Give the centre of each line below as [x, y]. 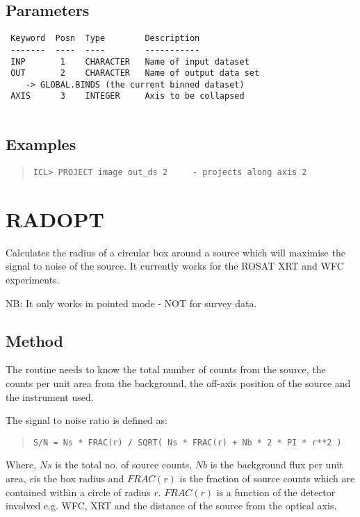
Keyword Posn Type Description [105, 39]
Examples [41, 144]
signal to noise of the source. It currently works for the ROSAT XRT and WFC [175, 266]
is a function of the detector [276, 492]
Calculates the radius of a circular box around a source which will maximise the [175, 252]
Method [34, 340]
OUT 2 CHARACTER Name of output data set [135, 73]
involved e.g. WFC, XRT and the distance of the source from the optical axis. [171, 506]
